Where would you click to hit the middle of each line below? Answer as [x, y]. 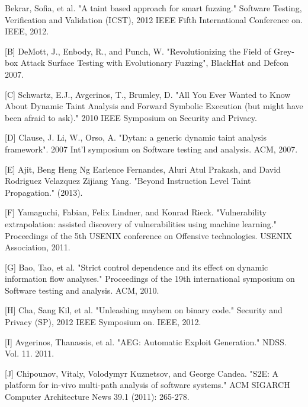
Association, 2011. [38, 247]
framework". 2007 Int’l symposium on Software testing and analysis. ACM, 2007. [151, 149]
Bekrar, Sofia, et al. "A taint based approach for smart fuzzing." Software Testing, [153, 8]
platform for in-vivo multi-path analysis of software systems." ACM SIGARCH [147, 385]
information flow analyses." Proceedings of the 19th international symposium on [150, 279]
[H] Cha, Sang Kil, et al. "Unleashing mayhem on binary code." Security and [144, 310]
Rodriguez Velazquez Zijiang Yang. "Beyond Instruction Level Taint [128, 181]
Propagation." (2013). [44, 192]
